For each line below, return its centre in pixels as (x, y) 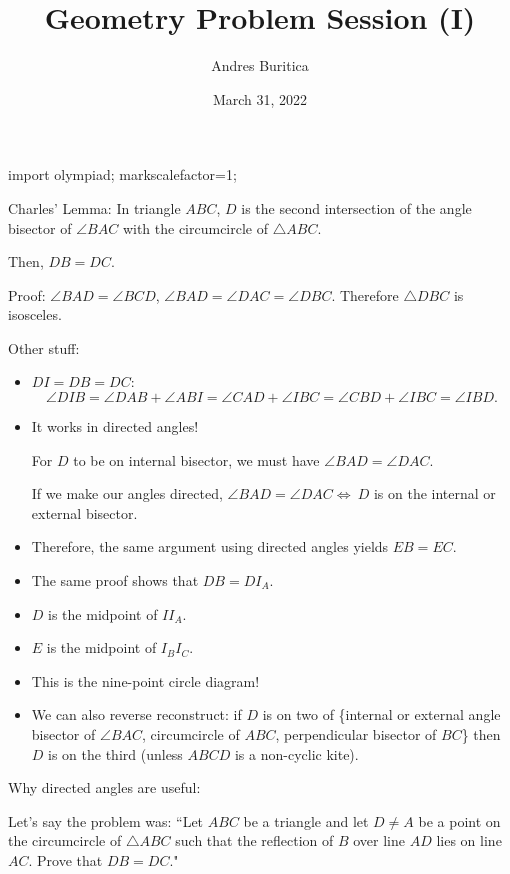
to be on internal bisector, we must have (196, 459)
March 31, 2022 (260, 98)
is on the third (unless (115, 753)
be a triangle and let (306, 820)
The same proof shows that (115, 580)
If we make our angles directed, (127, 493)
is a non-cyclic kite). (296, 753)
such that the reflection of (254, 840)
